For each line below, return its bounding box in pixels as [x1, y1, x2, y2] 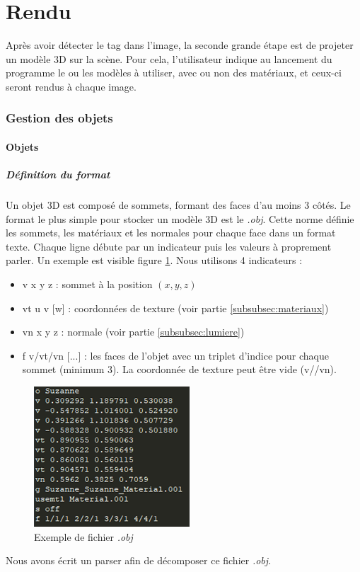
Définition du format [6, 167, 110, 182]
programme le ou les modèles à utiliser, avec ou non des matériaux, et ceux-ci [6, 65, 342, 80]
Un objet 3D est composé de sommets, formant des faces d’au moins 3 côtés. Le [6, 198, 351, 212]
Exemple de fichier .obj [34, 529, 133, 544]
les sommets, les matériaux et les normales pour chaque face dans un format [6, 225, 336, 240]
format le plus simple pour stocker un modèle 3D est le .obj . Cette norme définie [6, 211, 354, 226]
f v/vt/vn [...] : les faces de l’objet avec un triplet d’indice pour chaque [22, 348, 329, 362]
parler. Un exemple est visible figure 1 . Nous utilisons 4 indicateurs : [6, 253, 303, 268]
